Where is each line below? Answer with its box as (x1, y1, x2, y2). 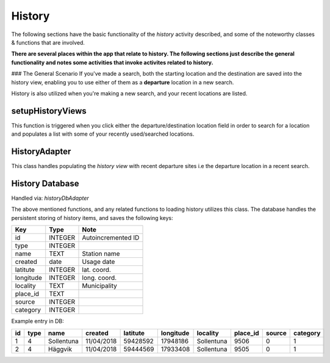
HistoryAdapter (11, 147, 71, 156)
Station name (82, 249, 120, 258)
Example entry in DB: (11, 318, 64, 325)
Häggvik (48, 345, 73, 353)
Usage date (82, 257, 115, 266)
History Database (11, 178, 79, 189)
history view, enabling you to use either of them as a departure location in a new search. (11, 78, 234, 86)
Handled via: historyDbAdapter (11, 194, 90, 202)
